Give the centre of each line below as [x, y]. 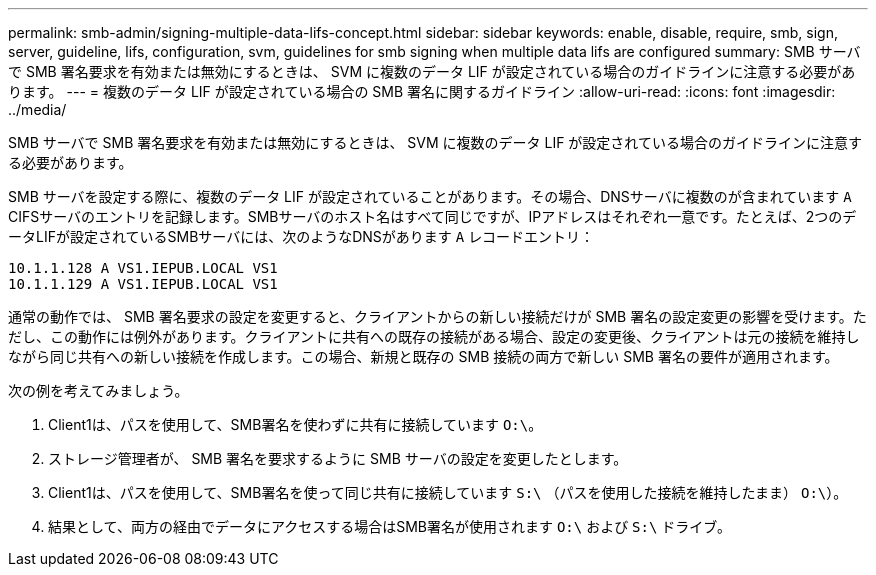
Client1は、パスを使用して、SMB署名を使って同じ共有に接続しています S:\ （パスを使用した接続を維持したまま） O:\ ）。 [448, 492]
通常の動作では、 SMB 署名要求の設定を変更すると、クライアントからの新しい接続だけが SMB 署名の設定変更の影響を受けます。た [437, 316]
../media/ [37, 109]
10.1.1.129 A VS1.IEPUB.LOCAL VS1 [143, 284]
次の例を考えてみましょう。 [98, 390]
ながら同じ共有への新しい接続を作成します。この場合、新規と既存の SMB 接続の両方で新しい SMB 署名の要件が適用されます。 [423, 356]
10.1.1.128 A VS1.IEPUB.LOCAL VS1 [143, 268]
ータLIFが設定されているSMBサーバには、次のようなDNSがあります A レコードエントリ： [301, 236]
